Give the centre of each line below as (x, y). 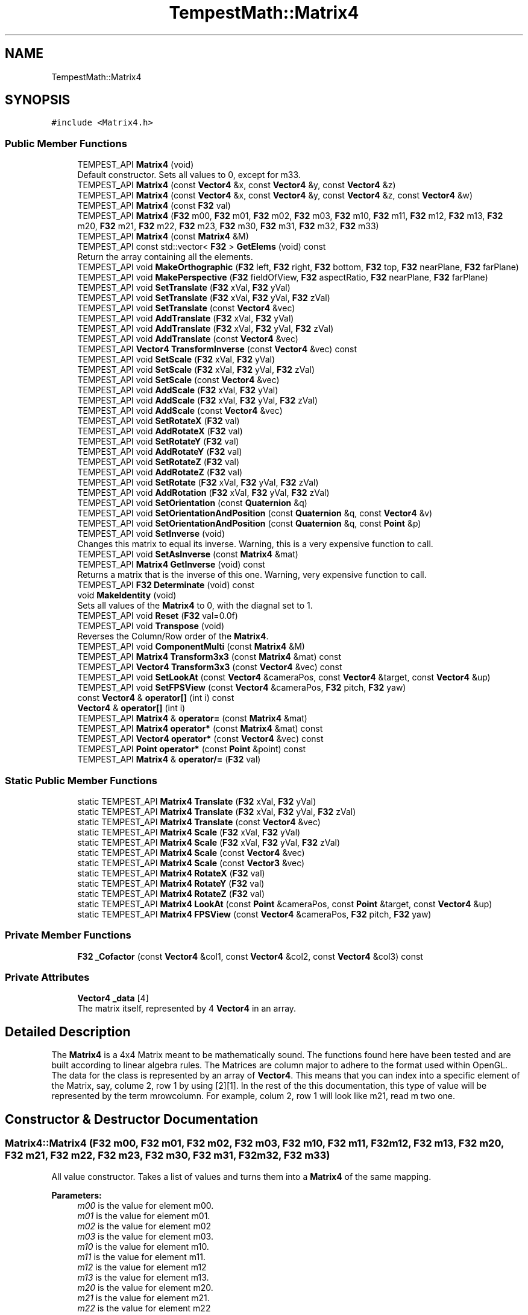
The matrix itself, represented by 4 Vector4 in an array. (187, 1009)
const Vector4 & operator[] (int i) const (156, 698)
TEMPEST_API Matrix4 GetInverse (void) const (171, 565)
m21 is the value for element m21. (143, 1298)
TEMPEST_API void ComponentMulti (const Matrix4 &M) (191, 647)
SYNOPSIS (38, 100)
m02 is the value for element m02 (144, 1226)
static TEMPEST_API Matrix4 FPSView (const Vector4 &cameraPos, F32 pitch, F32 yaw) (254, 914)
